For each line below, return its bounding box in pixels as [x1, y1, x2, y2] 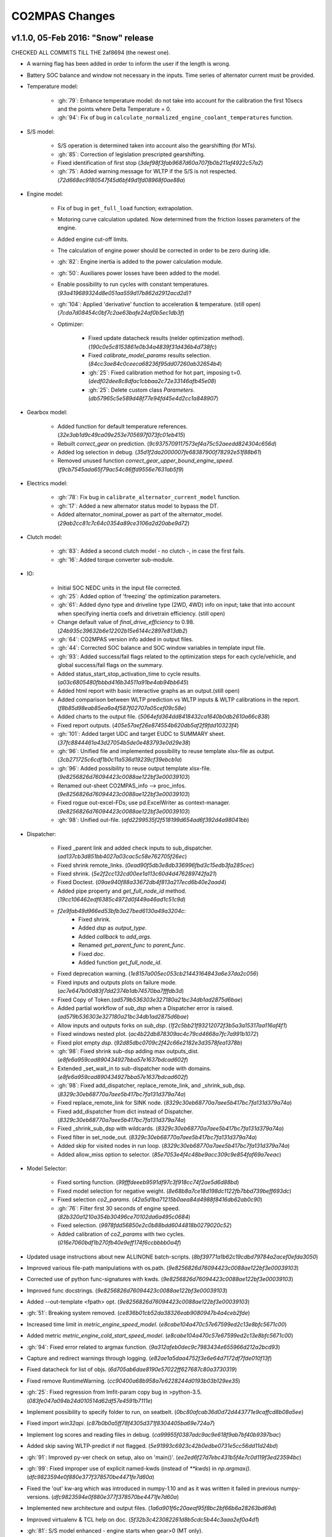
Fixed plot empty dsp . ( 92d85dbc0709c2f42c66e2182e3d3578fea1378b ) [57, 1039, 243, 1046]
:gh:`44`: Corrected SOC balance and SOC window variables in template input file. [57, 644, 266, 652]
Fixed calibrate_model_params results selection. [88, 352, 211, 359]
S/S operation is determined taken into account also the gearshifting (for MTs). [57, 142, 257, 149]
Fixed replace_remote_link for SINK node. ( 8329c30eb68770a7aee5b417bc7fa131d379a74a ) [57, 1099, 292, 1107]
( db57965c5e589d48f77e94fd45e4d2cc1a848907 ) [88, 394, 219, 402]
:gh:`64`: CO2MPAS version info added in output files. [57, 635, 194, 642]
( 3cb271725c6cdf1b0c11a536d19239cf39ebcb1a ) [57, 756, 183, 764]
